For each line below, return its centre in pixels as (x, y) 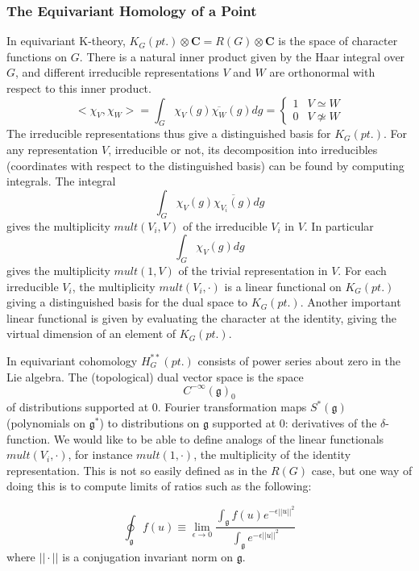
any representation (52, 149)
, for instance (100, 454)
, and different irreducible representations (117, 72)
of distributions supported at (78, 407)
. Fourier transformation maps (232, 407)
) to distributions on (149, 423)
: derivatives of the (331, 423)
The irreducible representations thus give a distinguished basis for (169, 133)
